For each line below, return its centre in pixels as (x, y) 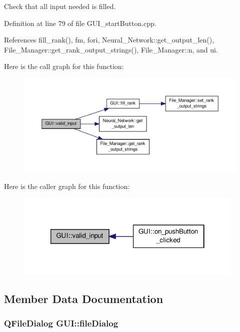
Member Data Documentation (84, 298)
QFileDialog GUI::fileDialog (61, 323)
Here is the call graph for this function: (64, 66)
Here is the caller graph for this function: (67, 186)
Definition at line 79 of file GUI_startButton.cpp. (80, 23)
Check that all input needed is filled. (60, 6)
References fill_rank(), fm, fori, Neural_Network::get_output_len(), (109, 40)
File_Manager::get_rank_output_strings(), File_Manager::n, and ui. (111, 49)
